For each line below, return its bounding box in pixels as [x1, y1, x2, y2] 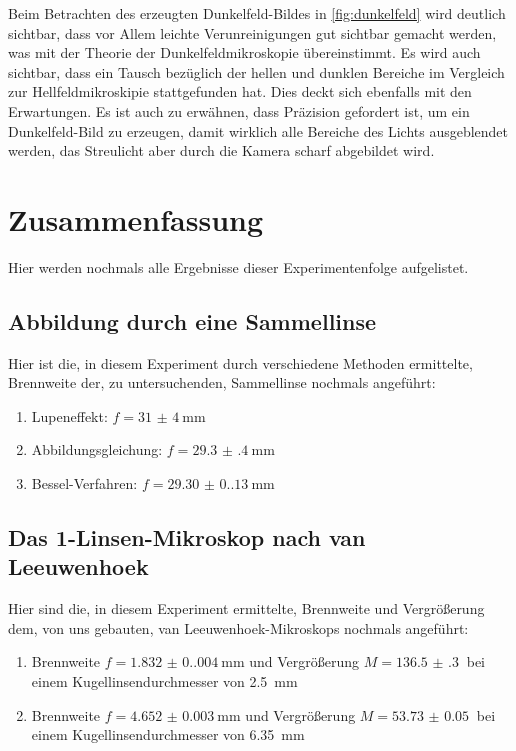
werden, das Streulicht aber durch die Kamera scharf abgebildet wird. [8, 140, 435, 161]
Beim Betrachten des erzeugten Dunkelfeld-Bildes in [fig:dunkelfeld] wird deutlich [8, 3, 506, 23]
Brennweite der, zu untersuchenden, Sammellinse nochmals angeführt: [8, 372, 436, 393]
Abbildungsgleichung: [31, 439, 163, 460]
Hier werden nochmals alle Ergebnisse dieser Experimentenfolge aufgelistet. [8, 256, 469, 277]
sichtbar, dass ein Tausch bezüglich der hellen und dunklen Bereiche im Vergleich [8, 61, 505, 82]
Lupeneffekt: [31, 405, 108, 426]
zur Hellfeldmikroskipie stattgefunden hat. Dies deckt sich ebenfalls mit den [8, 81, 472, 102]
